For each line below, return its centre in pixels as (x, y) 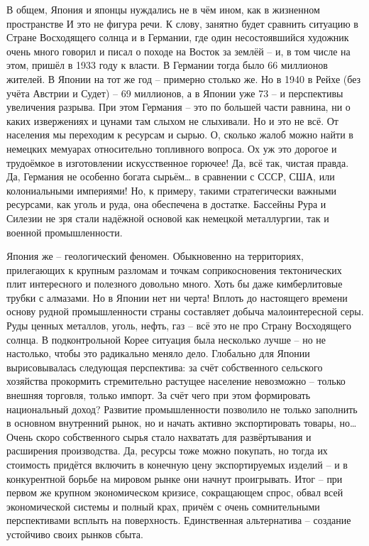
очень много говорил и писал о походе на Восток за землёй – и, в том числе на (178, 51)
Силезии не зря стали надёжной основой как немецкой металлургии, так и (168, 218)
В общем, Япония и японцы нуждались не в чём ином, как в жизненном (163, 9)
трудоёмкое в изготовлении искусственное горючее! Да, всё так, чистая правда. (178, 162)
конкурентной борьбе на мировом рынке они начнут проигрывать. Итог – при (175, 478)
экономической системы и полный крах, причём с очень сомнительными (163, 506)
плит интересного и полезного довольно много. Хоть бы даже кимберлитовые (175, 284)
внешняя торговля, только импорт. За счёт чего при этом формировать (159, 395)
